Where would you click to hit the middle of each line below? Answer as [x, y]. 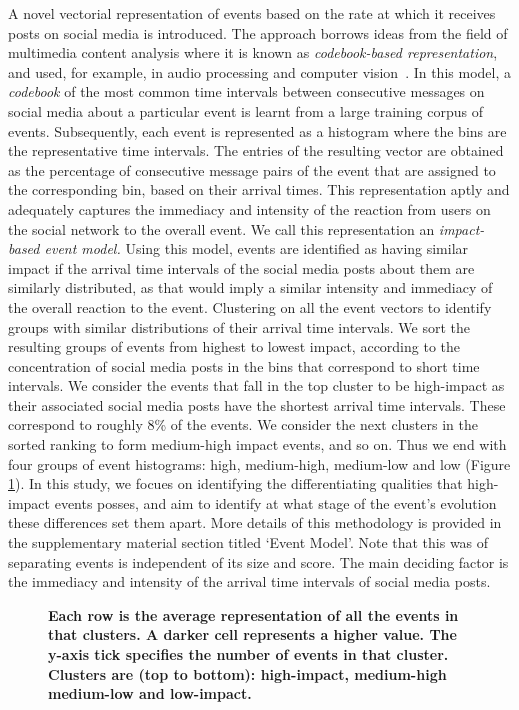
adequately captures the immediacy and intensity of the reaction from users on [249, 208]
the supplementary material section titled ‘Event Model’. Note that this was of [248, 542]
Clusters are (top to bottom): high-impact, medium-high [247, 673]
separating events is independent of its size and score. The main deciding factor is [258, 561]
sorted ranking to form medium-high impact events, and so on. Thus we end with [257, 444]
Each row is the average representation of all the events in [253, 614]
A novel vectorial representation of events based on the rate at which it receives [252, 13]
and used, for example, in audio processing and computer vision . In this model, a [259, 71]
